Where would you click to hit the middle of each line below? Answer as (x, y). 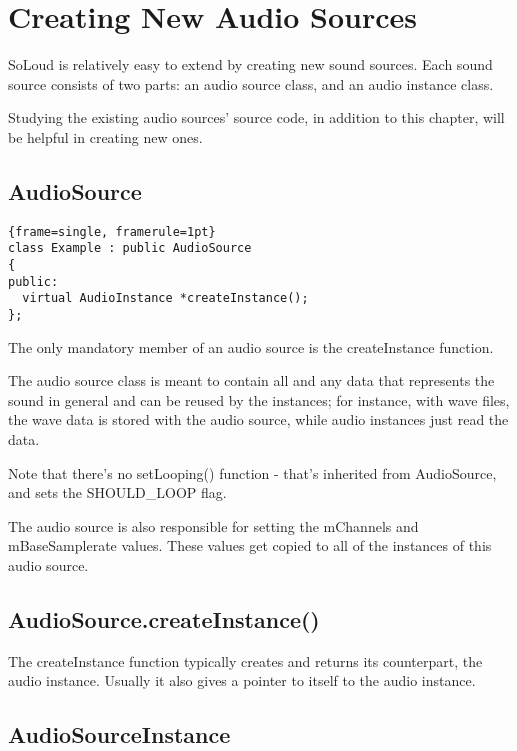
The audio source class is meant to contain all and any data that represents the (251, 380)
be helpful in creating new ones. (105, 136)
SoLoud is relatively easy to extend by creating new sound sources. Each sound (250, 64)
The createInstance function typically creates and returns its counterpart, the (245, 660)
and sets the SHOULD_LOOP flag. (117, 492)
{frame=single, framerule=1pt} (112, 231)
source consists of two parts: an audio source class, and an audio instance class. (251, 83)
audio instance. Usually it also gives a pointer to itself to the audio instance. (242, 680)
